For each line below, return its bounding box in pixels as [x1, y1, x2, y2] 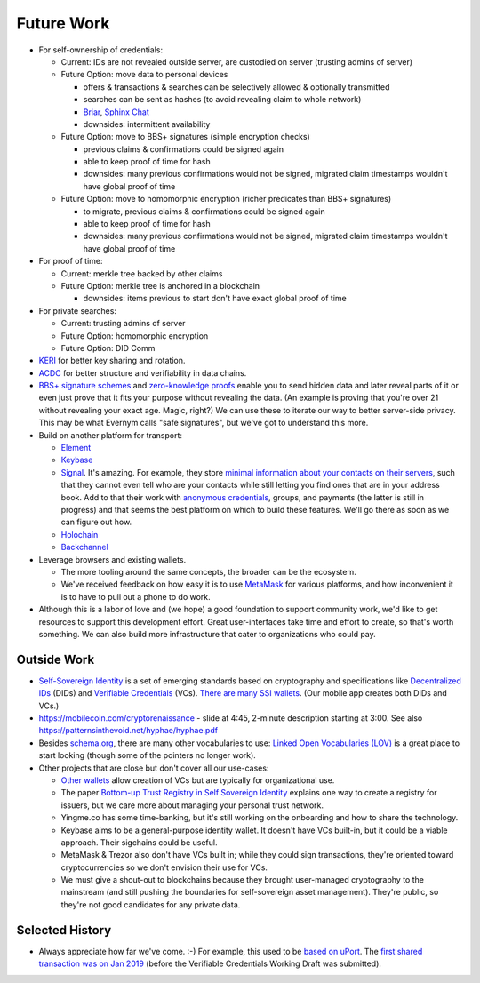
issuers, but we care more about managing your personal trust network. [60, 800, 324, 811]
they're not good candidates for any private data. [60, 899, 241, 910]
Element [60, 443, 92, 453]
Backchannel [60, 542, 108, 553]
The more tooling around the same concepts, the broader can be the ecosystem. [60, 566, 356, 577]
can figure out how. [60, 516, 132, 528]
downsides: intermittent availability [83, 118, 211, 129]
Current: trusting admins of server [60, 318, 186, 329]
